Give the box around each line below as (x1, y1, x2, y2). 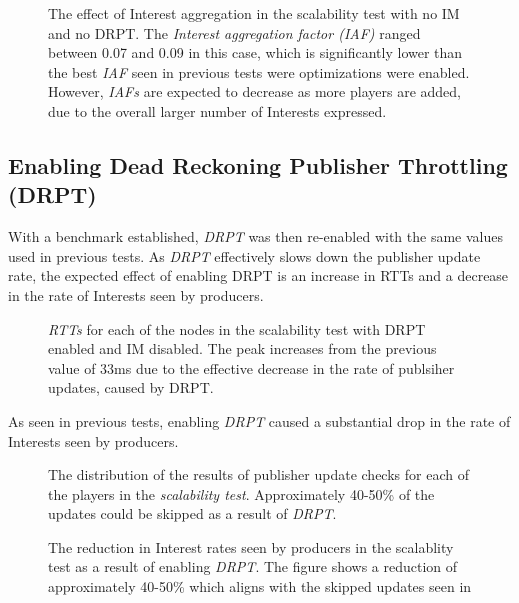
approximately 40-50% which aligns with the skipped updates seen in (48, 576, 472, 597)
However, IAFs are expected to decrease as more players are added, (48, 81, 461, 102)
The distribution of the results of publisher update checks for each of (48, 464, 469, 485)
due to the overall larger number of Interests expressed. (48, 100, 387, 121)
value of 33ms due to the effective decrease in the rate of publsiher (48, 357, 455, 378)
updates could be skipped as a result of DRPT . (48, 503, 337, 524)
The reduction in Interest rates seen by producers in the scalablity (48, 536, 454, 557)
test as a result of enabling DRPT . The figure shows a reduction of (48, 556, 458, 577)
